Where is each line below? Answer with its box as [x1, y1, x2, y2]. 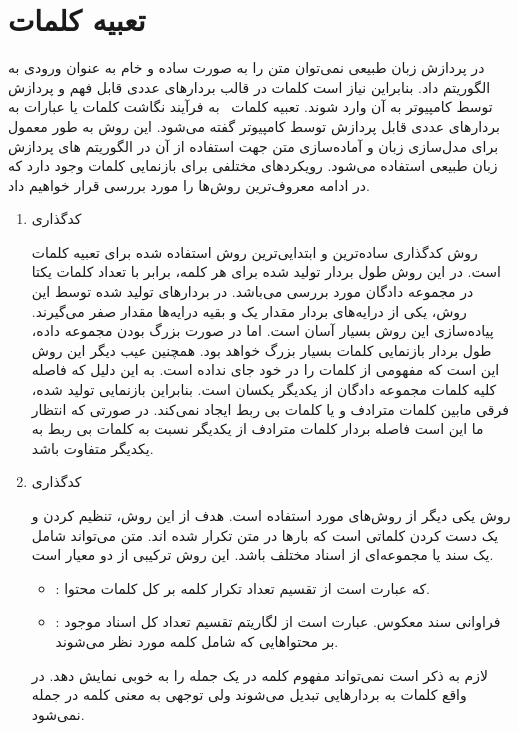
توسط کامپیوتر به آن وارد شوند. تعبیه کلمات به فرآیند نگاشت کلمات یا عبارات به [8, 96, 493, 117]
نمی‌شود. [31, 703, 85, 724]
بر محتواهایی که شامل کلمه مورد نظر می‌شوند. [55, 630, 339, 651]
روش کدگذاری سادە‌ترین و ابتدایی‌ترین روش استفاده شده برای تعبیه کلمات [31, 241, 478, 262]
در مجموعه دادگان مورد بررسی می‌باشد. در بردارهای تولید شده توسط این [31, 281, 474, 302]
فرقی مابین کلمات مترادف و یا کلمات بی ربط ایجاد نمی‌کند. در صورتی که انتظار [31, 398, 509, 419]
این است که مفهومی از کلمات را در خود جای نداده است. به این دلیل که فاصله [31, 359, 500, 380]
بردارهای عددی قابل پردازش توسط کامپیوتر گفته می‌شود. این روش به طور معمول [8, 115, 500, 136]
